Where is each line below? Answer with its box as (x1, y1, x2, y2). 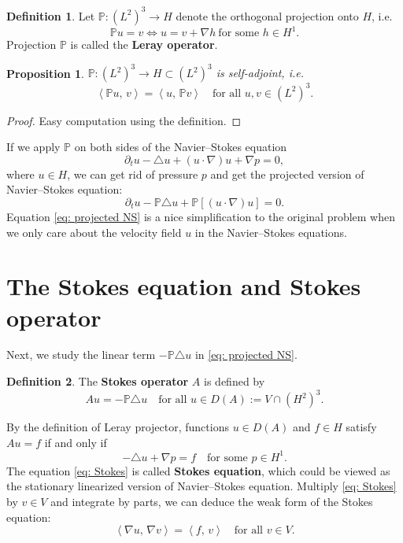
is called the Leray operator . (70, 36, 218, 52)
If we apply (6, 139, 61, 155)
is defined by (204, 373, 265, 390)
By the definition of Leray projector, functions (6, 419, 229, 435)
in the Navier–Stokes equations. (194, 223, 347, 240)
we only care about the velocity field (6, 223, 182, 240)
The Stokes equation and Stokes (6, 270, 361, 302)
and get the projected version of (210, 165, 364, 182)
